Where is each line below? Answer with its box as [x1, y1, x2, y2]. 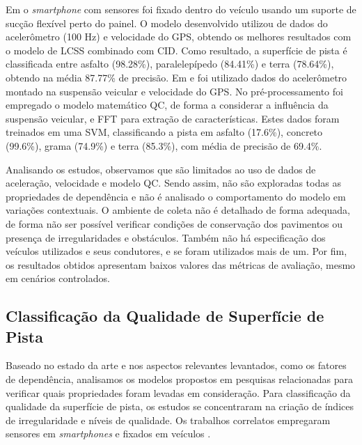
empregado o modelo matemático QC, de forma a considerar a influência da [6, 97, 329, 112]
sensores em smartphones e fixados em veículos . [6, 426, 211, 441]
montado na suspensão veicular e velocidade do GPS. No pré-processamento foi [6, 84, 343, 98]
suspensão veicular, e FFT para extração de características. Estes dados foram [6, 111, 340, 125]
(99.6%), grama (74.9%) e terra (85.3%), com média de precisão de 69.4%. [6, 138, 322, 153]
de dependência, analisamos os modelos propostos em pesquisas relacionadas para [6, 372, 354, 387]
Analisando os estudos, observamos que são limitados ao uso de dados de [6, 162, 316, 176]
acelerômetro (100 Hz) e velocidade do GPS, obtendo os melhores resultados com [6, 29, 352, 44]
